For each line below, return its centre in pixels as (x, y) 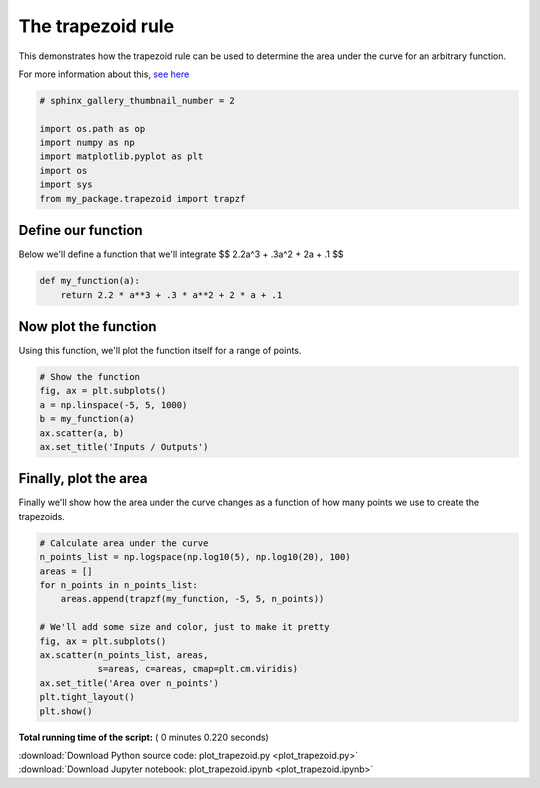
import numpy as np (87, 143)
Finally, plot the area (83, 478)
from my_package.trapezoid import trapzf (142, 198)
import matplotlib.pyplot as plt (121, 156)
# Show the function (89, 377)
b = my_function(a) (87, 419)
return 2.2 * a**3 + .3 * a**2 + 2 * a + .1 (171, 294)
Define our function (81, 230)
